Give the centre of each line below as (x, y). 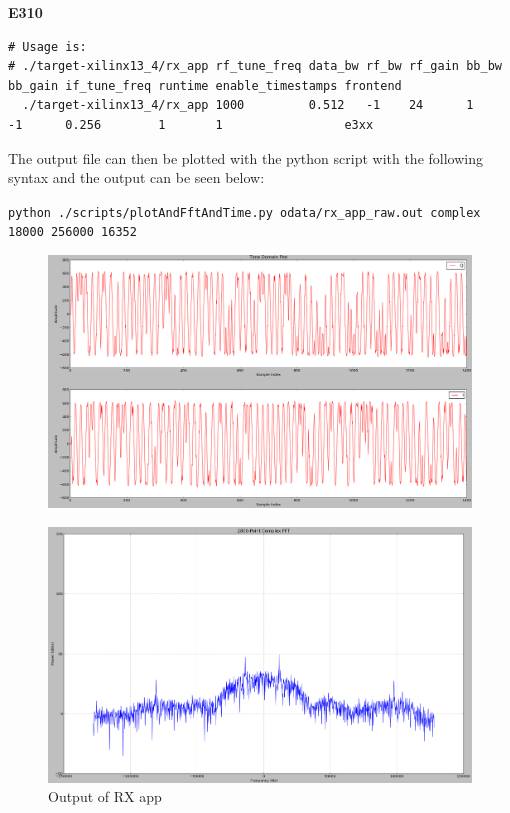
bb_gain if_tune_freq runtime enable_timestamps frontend (205, 85)
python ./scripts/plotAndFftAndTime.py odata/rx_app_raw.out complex (244, 212)
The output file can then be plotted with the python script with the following (245, 157)
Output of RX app (105, 796)
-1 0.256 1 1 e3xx (191, 124)
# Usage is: (47, 46)
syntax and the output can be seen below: (136, 177)
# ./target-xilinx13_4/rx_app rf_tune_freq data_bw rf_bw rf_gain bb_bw (255, 66)
